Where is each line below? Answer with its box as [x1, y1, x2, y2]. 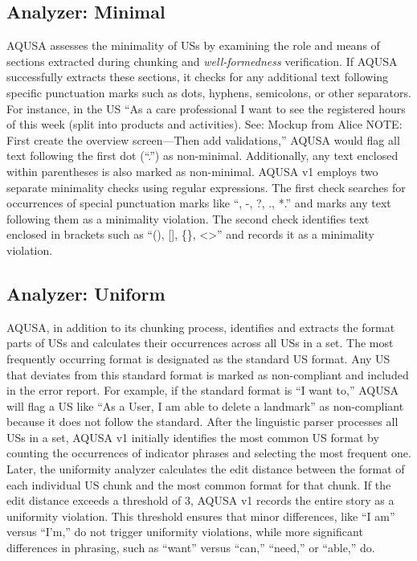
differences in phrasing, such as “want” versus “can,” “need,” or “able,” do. [6, 539, 375, 556]
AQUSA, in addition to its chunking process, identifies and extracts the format [6, 318, 395, 335]
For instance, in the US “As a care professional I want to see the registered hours [6, 100, 406, 117]
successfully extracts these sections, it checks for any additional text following [6, 68, 389, 85]
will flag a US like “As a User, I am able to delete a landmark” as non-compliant [6, 397, 404, 414]
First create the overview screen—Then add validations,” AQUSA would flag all [6, 131, 400, 148]
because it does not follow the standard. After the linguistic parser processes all [6, 413, 399, 430]
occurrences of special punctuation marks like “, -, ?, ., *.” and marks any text [6, 195, 391, 211]
